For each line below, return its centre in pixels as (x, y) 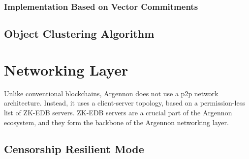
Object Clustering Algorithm (79, 34)
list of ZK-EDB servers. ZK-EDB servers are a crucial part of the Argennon (118, 112)
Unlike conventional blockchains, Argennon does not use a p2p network (111, 93)
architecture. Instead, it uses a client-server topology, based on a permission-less (124, 103)
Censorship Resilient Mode (74, 148)
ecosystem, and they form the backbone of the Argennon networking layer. (116, 122)
